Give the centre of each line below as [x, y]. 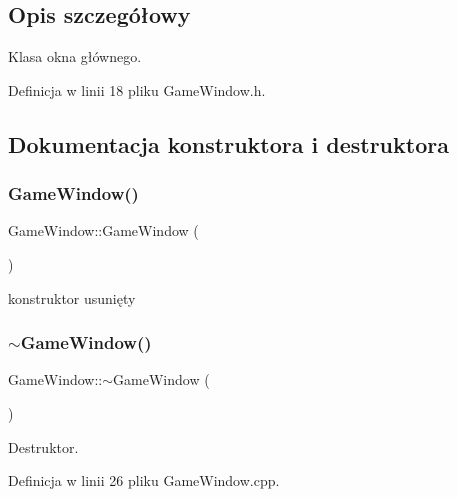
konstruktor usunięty [72, 297]
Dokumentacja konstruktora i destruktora [228, 143]
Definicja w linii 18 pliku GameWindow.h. [137, 89]
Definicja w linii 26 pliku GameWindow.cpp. [144, 480]
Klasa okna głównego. [75, 56]
